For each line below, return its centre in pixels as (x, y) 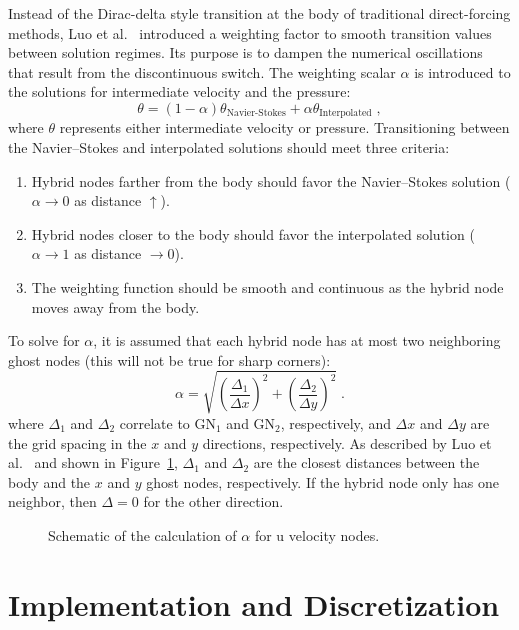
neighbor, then (52, 501)
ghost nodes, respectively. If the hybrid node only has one (322, 481)
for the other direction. (213, 501)
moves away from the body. (115, 306)
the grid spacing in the (77, 442)
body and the (49, 481)
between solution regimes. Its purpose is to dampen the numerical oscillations (245, 52)
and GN (251, 422)
